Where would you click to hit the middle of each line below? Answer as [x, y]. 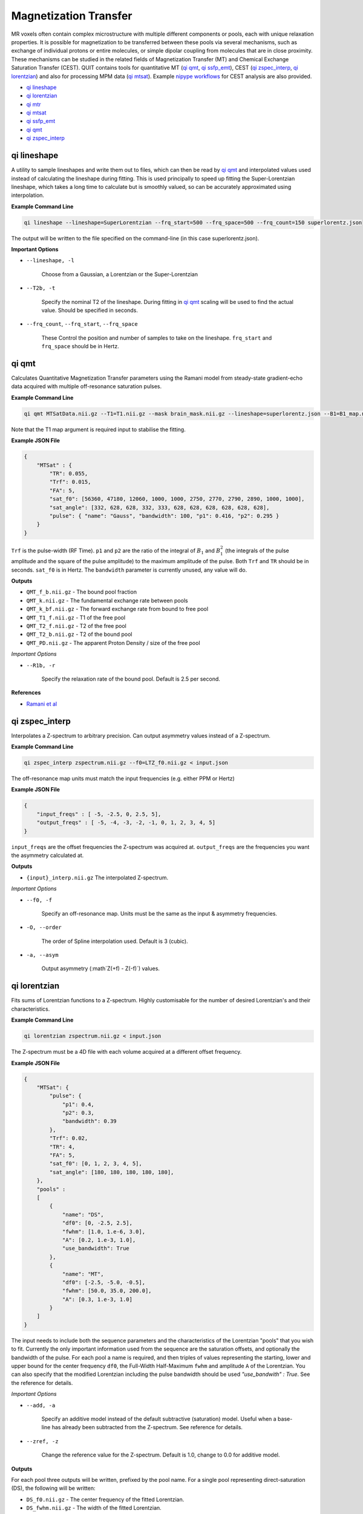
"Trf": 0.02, [69, 1138]
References [26, 693]
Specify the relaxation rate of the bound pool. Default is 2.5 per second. [131, 679]
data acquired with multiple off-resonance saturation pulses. [87, 386]
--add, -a [41, 1405]
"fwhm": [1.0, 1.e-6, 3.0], [103, 1231]
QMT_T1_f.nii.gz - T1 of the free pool [76, 617]
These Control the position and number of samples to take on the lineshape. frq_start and [157, 338]
